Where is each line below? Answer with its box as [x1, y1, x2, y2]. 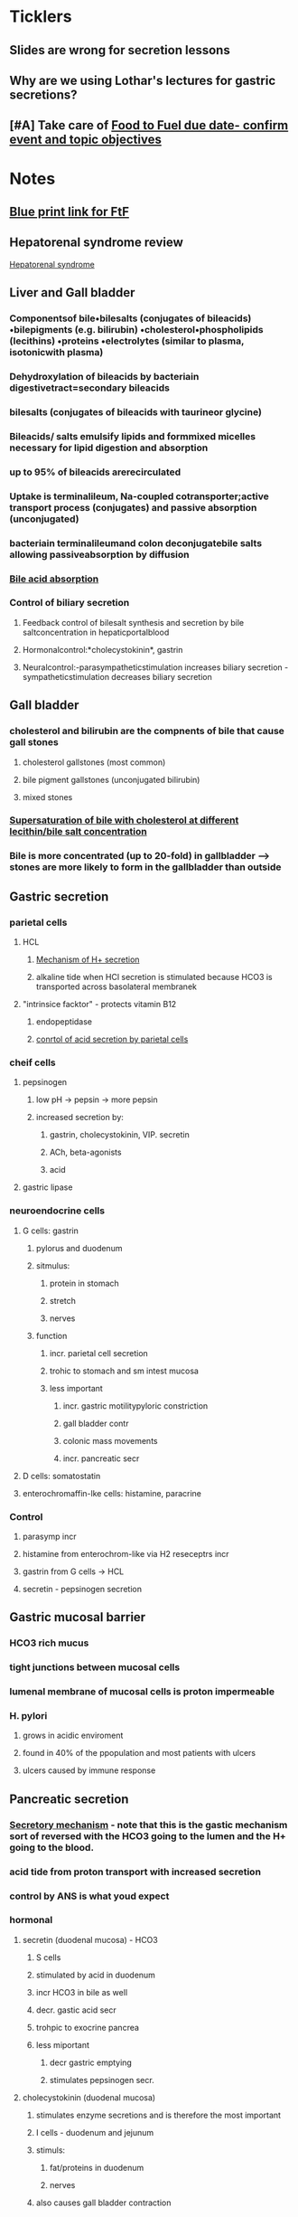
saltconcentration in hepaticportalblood [22, 627, 170, 637]
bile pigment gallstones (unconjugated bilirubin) [22, 774, 200, 785]
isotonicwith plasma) [9, 346, 104, 359]
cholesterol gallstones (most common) [22, 757, 166, 768]
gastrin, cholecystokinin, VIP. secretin [49, 1129, 190, 1140]
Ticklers [9, 6, 72, 27]
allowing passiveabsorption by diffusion [9, 548, 190, 561]
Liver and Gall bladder [9, 285, 135, 300]
